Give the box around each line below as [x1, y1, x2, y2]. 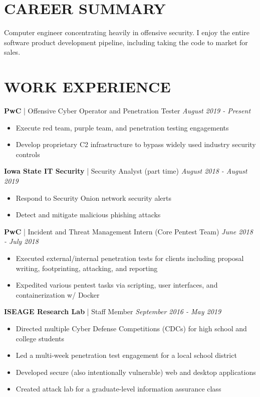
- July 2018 [4, 236, 39, 246]
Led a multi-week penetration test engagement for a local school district [16, 350, 237, 360]
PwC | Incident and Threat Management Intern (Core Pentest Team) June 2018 [4, 226, 253, 236]
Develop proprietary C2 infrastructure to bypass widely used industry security [16, 139, 256, 150]
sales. [4, 47, 21, 57]
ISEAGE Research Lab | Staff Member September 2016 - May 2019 [4, 306, 221, 317]
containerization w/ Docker [16, 289, 100, 300]
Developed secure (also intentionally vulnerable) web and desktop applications [16, 366, 256, 377]
